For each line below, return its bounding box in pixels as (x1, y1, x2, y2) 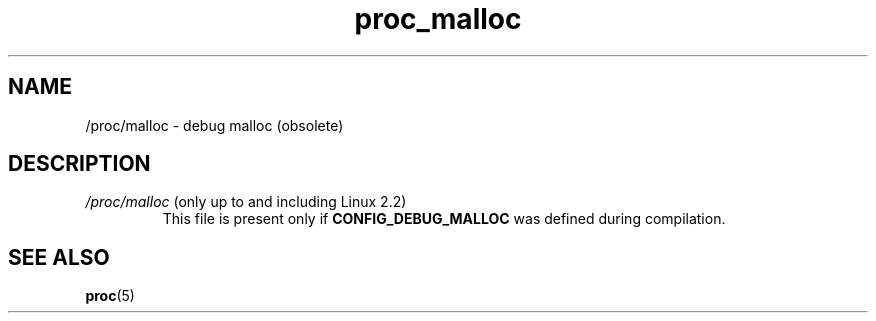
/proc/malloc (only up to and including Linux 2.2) (85, 193, 407, 211)
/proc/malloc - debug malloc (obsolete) (85, 116, 344, 134)
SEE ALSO (8, 244, 110, 270)
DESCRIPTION (8, 151, 151, 177)
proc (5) (85, 287, 135, 305)
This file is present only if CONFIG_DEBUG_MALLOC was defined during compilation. (162, 210, 726, 228)
